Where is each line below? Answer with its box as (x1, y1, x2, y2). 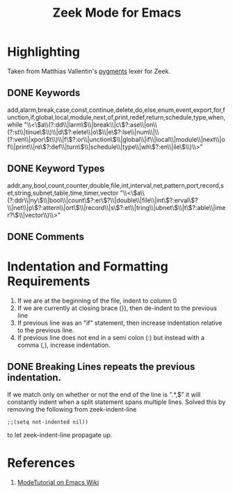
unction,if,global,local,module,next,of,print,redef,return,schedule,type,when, (7, 113, 226, 121)
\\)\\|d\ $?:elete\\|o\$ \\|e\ (45, 127, 114, 136)
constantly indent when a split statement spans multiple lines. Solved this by (7, 398, 226, 406)
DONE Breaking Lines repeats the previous (7, 361, 195, 373)
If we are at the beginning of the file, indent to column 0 (17, 296, 177, 305)
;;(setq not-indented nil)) (7, 419, 89, 426)
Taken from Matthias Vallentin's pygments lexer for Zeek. (7, 67, 170, 75)
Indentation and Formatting (7, 259, 168, 275)
